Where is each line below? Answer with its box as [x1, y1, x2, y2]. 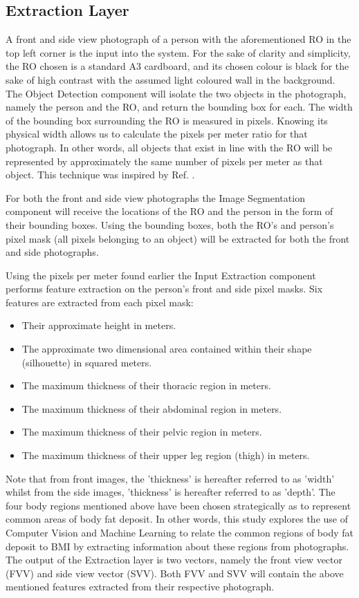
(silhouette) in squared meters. [21, 355, 152, 369]
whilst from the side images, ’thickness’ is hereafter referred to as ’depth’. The [6, 485, 335, 499]
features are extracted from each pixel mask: [6, 295, 194, 309]
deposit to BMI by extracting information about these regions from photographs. [6, 539, 349, 553]
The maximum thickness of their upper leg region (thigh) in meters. [21, 448, 310, 462]
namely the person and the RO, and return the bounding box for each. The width [6, 100, 353, 114]
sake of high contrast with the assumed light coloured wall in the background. [6, 72, 335, 86]
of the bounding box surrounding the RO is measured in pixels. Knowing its [6, 113, 328, 127]
